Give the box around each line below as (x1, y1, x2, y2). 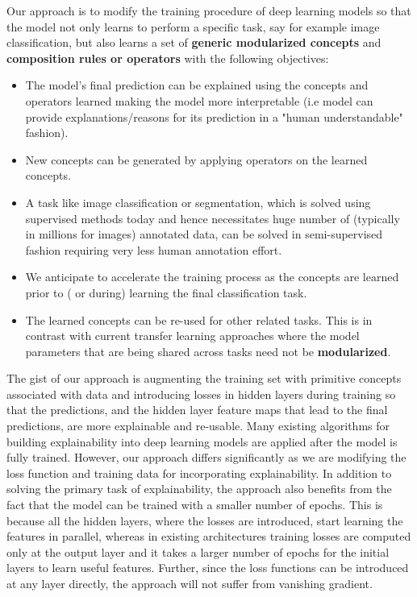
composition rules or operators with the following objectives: (6, 49, 329, 66)
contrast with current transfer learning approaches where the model (25, 327, 360, 344)
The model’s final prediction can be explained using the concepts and (25, 77, 369, 93)
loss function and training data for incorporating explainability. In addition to (6, 464, 392, 481)
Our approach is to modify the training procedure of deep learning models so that (6, 2, 411, 19)
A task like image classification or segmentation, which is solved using (25, 193, 371, 210)
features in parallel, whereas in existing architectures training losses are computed (6, 528, 411, 545)
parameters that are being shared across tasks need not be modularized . (25, 342, 391, 359)
